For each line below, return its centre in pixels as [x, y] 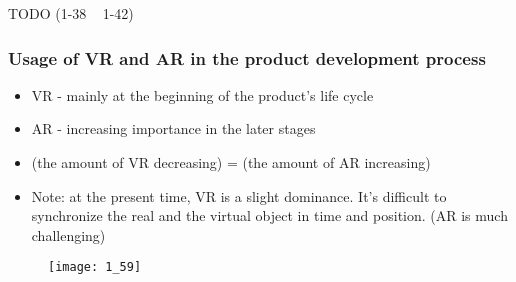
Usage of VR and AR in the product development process [247, 57]
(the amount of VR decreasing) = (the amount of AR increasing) [231, 162]
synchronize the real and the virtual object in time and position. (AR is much [269, 215]
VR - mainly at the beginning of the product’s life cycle [202, 94]
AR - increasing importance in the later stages [173, 128]
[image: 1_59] [95, 267]
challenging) [68, 234]
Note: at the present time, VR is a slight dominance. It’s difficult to [239, 195]
